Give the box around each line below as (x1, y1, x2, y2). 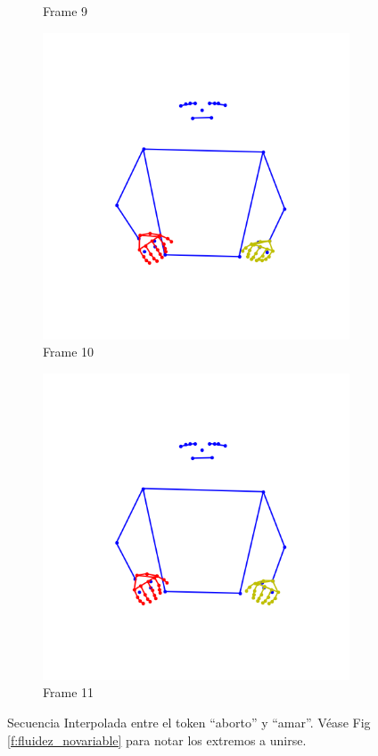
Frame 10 (43, 342, 94, 361)
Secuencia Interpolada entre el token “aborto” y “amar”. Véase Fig (7, 712, 371, 731)
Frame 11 (43, 683, 94, 702)
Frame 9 (43, 2, 88, 20)
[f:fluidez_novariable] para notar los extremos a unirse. (7, 730, 307, 749)
